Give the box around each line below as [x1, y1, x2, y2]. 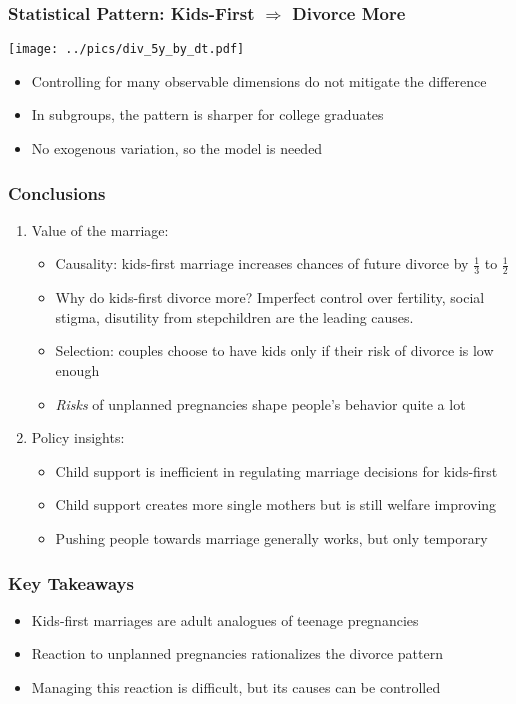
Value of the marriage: [31, 219, 169, 240]
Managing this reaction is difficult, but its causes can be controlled [31, 677, 441, 698]
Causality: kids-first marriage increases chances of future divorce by [55, 253, 469, 274]
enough [55, 360, 100, 381]
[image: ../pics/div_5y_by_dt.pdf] [8, 42, 245, 57]
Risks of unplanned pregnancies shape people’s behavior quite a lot [55, 393, 466, 414]
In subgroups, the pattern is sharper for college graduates [31, 104, 384, 125]
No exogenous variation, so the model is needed [31, 138, 323, 159]
